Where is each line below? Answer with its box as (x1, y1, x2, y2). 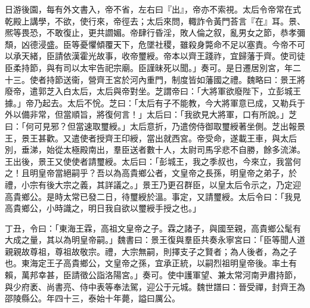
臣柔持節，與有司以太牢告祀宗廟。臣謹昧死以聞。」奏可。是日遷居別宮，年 (5, 61, 293, 73)
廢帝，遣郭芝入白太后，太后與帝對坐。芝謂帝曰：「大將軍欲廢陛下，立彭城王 (5, 85, 301, 97)
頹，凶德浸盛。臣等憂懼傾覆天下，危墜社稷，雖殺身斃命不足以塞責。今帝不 (5, 38, 297, 50)
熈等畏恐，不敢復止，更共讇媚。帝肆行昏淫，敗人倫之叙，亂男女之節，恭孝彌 (5, 26, 305, 39)
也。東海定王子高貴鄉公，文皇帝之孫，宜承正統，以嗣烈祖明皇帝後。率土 (5, 257, 289, 269)
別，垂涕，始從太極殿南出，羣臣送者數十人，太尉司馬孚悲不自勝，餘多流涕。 (5, 143, 305, 156)
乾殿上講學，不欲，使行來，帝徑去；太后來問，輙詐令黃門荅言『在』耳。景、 (5, 14, 305, 27)
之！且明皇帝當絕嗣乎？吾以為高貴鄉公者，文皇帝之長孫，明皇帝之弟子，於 (5, 167, 297, 179)
